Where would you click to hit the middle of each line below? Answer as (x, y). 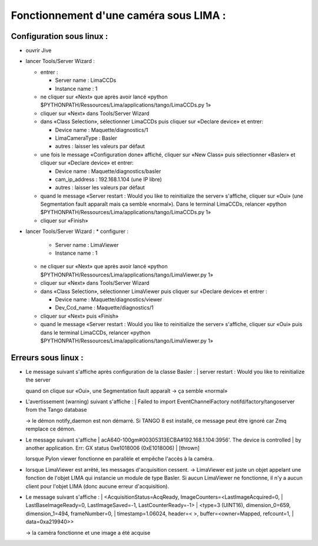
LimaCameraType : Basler (86, 138)
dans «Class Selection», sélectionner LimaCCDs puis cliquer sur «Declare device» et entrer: (152, 121)
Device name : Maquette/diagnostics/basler (108, 171)
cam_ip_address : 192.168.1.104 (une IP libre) (108, 179)
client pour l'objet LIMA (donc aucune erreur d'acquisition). (97, 486)
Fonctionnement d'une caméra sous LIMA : (118, 15)
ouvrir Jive (39, 51)
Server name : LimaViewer (87, 245)
